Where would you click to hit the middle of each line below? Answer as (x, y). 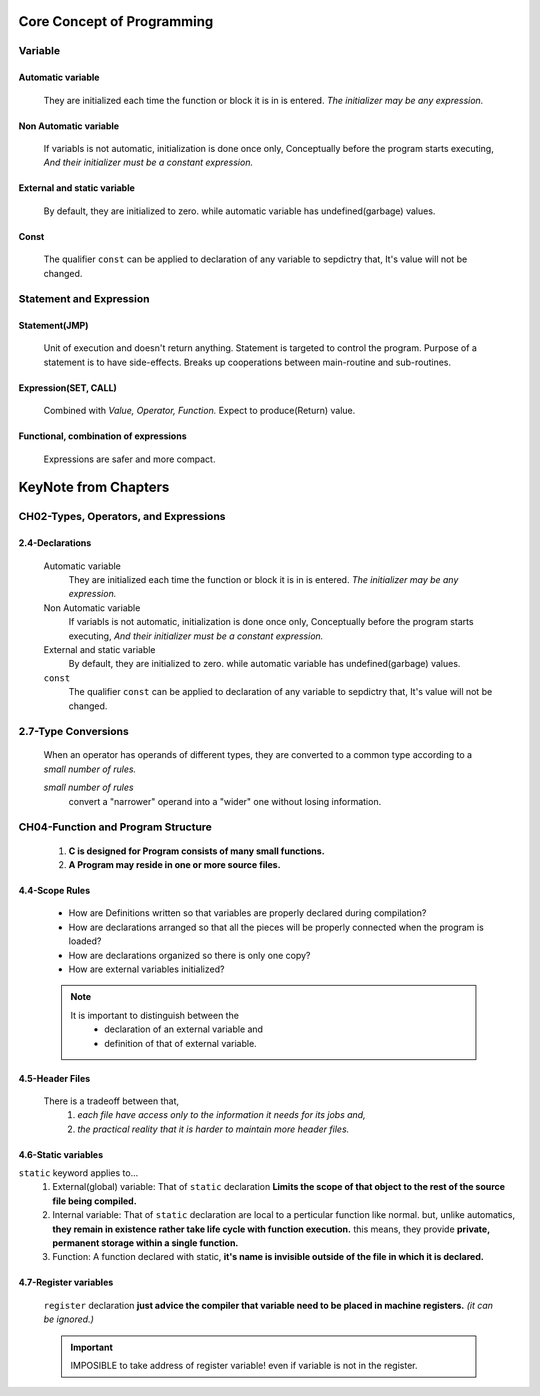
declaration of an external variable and (184, 1029)
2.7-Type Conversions (73, 732)
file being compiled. (94, 1201)
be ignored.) (69, 1319)
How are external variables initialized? (146, 969)
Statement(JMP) (53, 326)
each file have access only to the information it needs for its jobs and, (221, 1115)
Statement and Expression (84, 299)
